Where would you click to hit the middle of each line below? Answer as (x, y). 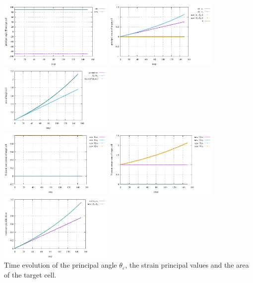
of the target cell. (30, 274)
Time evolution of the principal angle (61, 265)
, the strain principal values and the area (187, 265)
